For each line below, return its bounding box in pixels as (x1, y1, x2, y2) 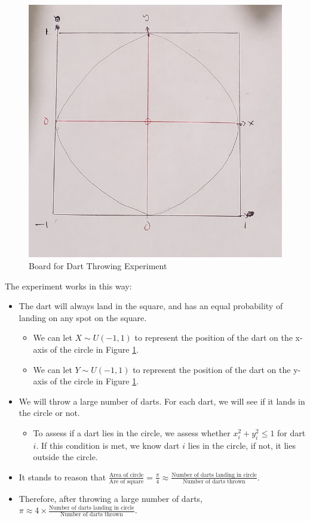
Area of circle (109, 472, 144, 479)
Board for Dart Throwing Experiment (29, 259, 167, 272)
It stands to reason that (19, 470, 106, 483)
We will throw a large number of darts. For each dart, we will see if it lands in (19, 394, 305, 407)
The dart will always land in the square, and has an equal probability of (19, 300, 283, 312)
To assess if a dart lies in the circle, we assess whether (33, 426, 231, 439)
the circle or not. (19, 406, 80, 419)
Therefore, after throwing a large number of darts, (19, 492, 202, 504)
